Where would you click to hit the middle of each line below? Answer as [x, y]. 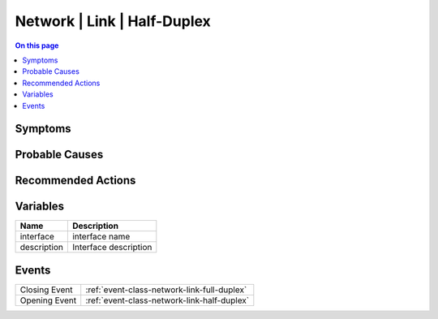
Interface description [112, 248]
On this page [37, 45]
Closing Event [46, 290]
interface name [101, 237]
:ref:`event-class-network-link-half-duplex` [167, 300]
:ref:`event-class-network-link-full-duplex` [166, 290]
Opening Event [48, 300]
